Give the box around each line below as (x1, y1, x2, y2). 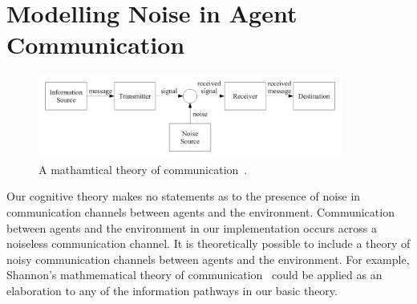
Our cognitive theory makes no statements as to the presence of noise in (6, 188, 361, 205)
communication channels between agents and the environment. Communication (6, 204, 395, 221)
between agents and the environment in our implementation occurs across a (6, 219, 378, 236)
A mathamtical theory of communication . (38, 160, 248, 177)
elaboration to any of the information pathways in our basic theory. (6, 282, 338, 299)
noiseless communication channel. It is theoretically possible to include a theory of (6, 235, 411, 252)
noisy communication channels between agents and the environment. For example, (6, 250, 410, 267)
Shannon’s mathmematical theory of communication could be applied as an (6, 266, 383, 283)
